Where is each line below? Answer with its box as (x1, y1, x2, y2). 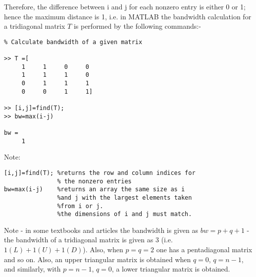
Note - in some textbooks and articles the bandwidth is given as (4, 224, 199, 235)
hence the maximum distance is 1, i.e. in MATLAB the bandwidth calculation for (4, 11, 252, 21)
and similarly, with (4, 264, 61, 274)
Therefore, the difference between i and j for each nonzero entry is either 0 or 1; (4, 1, 246, 11)
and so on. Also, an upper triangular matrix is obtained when (4, 254, 191, 264)
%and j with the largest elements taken (57, 194, 192, 201)
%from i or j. (57, 202, 103, 210)
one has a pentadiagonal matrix (156, 244, 253, 255)
